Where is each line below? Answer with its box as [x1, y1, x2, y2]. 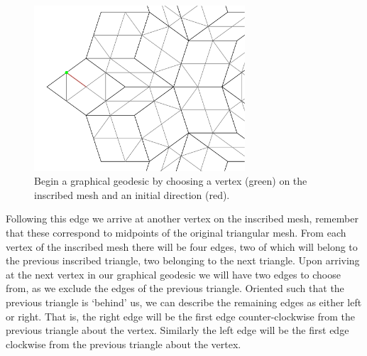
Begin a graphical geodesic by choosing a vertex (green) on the [34, 173, 307, 188]
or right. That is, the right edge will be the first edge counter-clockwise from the [6, 308, 355, 323]
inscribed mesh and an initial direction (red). [34, 187, 230, 202]
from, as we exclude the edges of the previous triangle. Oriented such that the [6, 281, 344, 296]
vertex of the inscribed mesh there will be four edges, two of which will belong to [6, 239, 358, 254]
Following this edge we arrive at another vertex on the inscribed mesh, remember [6, 211, 358, 226]
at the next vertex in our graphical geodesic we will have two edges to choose [6, 266, 341, 281]
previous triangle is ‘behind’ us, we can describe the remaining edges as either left [6, 295, 362, 310]
